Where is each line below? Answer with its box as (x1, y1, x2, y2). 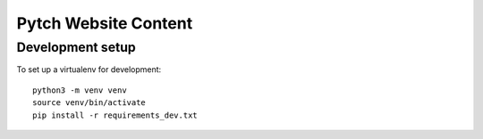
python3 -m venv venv (32, 85, 127, 95)
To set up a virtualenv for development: (16, 64, 162, 75)
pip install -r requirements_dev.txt (32, 110, 199, 120)
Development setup (16, 39, 136, 55)
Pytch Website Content (16, 13, 193, 33)
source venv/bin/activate (32, 98, 147, 108)
